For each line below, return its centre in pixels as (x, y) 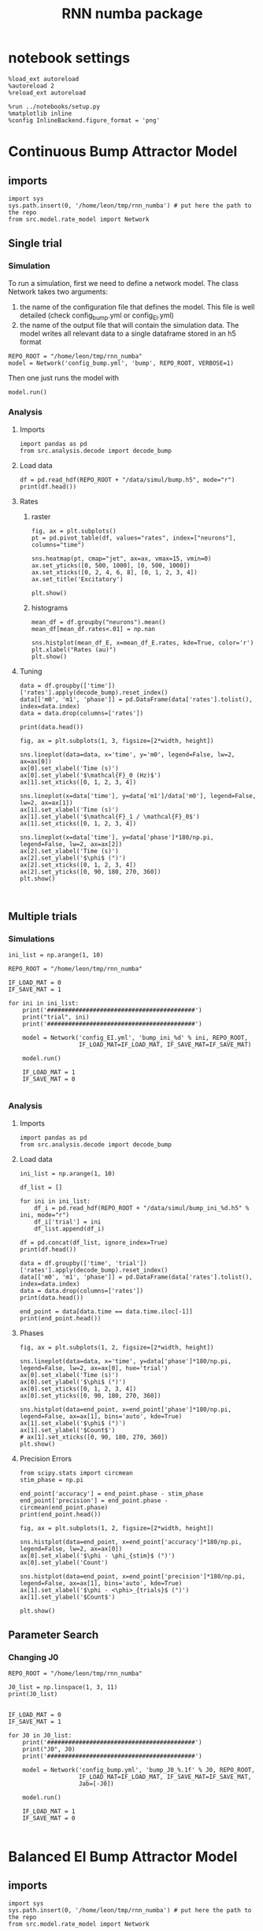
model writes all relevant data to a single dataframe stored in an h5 (128, 334)
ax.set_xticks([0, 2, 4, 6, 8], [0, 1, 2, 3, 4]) (115, 572)
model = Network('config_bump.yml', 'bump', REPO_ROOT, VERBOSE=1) (121, 363)
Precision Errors (46, 1458)
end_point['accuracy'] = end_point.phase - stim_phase (111, 1494)
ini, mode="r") (44, 1215)
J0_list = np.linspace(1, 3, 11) (63, 1688)
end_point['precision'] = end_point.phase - (94, 1500)
